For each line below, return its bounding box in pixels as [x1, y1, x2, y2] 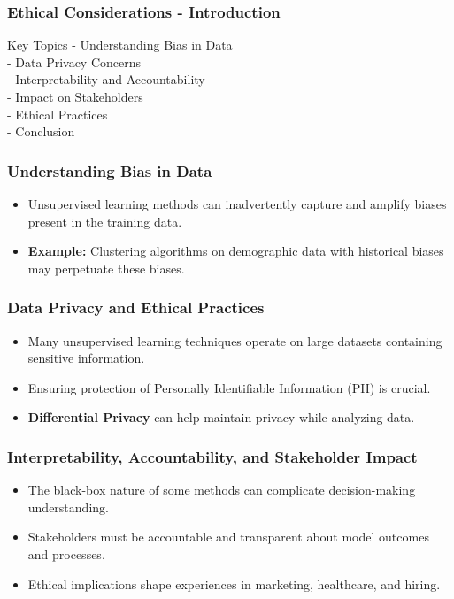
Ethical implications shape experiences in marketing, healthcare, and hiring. [27, 574, 441, 593]
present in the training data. [27, 211, 182, 230]
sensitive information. [27, 349, 145, 367]
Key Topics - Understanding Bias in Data [7, 35, 233, 54]
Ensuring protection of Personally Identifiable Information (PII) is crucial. [27, 378, 431, 396]
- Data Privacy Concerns [7, 52, 142, 71]
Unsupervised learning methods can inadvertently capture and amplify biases [27, 195, 447, 212]
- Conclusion [7, 122, 75, 141]
